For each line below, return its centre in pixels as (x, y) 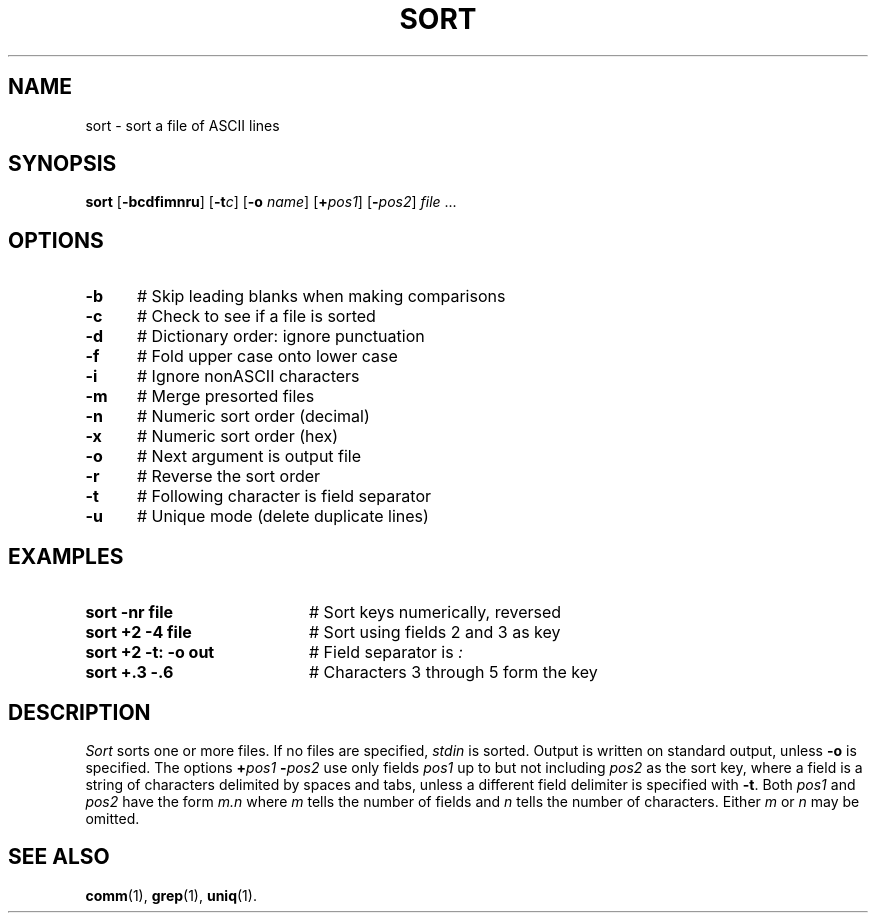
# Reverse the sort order (228, 476)
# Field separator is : (385, 652)
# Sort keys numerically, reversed (435, 612)
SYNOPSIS (62, 164)
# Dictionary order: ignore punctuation (280, 336)
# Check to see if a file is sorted (256, 316)
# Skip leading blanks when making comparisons (321, 296)
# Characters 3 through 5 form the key (453, 672)
